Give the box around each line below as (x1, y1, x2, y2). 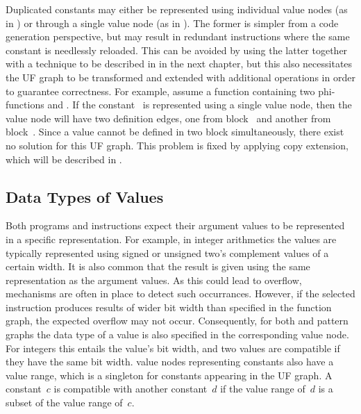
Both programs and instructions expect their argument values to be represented (6, 218, 345, 233)
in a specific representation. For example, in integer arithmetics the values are (6, 231, 337, 246)
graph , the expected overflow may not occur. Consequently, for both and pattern (6, 313, 349, 328)
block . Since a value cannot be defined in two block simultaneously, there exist (6, 124, 344, 139)
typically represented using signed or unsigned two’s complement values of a (6, 245, 329, 260)
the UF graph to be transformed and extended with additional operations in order (6, 69, 355, 84)
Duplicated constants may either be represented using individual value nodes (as (6, 2, 348, 16)
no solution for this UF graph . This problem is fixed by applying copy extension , (6, 138, 349, 152)
